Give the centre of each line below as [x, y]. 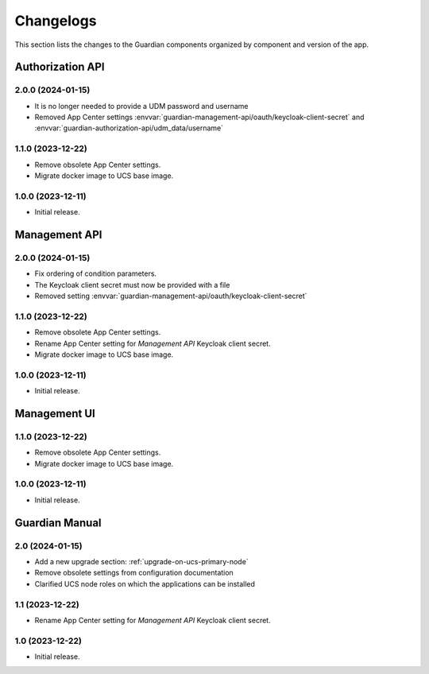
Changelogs [56, 21]
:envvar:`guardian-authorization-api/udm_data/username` [129, 128]
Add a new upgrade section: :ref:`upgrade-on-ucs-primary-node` [142, 562]
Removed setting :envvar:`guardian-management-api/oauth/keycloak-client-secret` [171, 296]
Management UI [55, 413]
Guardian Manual [58, 523]
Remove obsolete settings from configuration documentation [134, 573]
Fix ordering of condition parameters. [96, 273]
